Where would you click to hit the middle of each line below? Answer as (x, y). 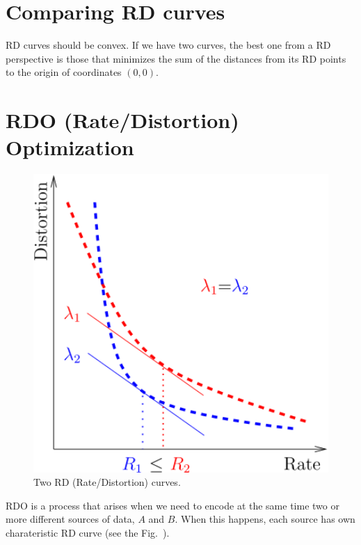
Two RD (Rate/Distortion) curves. (107, 482)
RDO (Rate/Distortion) (122, 120)
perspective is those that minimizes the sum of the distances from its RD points (176, 58)
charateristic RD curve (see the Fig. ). (88, 532)
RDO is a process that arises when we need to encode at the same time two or (173, 505)
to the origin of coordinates (64, 72)
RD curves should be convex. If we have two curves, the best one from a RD (168, 45)
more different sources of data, (70, 519)
